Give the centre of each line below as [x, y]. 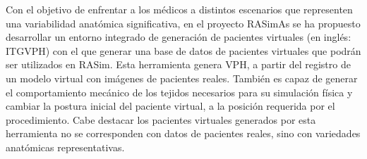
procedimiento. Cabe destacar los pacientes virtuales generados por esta [161, 119]
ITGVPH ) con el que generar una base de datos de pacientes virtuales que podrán [183, 50]
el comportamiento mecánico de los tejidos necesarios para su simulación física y [179, 92]
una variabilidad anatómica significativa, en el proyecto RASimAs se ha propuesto [183, 23]
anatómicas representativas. [65, 147]
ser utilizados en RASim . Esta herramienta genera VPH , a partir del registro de [178, 64]
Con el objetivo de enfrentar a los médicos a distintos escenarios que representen [179, 9]
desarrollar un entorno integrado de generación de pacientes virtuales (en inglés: [179, 37]
